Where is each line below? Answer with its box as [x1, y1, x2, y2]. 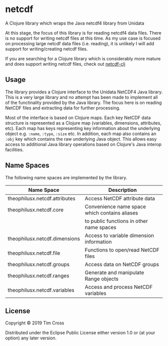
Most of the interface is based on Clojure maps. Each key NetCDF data [5, 114, 151, 121]
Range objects [84, 275, 119, 282]
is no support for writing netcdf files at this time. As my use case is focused [5, 35, 161, 41]
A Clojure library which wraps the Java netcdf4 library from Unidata [5, 20, 144, 26]
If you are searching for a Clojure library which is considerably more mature [5, 55, 161, 61]
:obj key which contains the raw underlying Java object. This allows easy [5, 136, 157, 142]
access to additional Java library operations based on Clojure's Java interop [5, 141, 161, 147]
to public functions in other [84, 217, 148, 224]
